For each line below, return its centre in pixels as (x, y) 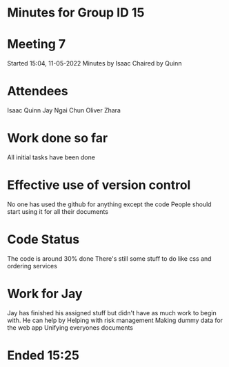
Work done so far (58, 138)
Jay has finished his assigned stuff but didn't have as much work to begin (112, 313)
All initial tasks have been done (51, 157)
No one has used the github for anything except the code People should (109, 204)
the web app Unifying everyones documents (70, 327)
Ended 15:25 (43, 355)
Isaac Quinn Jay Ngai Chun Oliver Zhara (64, 110)
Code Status (43, 240)
